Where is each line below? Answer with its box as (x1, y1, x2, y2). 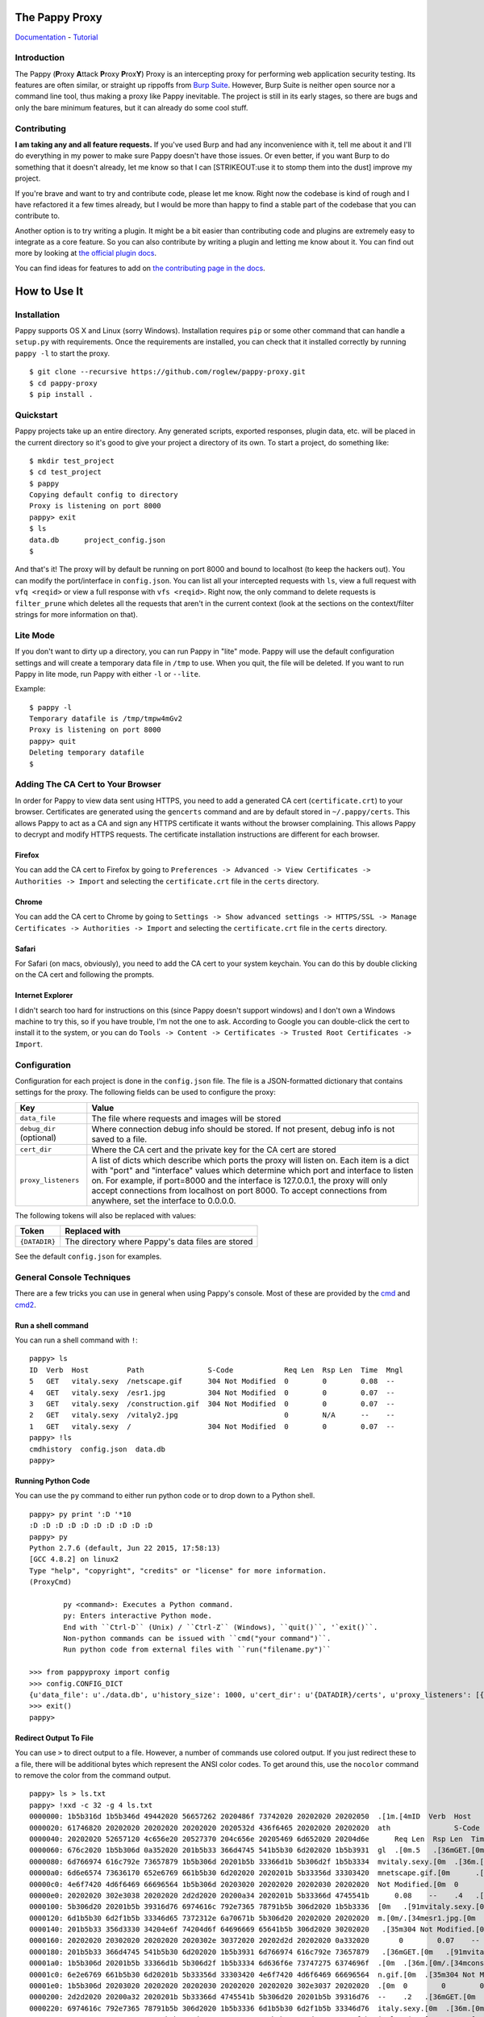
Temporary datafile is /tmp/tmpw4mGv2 (29, 714, 183, 724)
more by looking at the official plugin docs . (15, 248, 157, 258)
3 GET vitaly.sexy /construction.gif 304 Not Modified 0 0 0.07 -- (29, 1400, 395, 1409)
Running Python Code (15, 1476, 90, 1485)
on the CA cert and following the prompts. (15, 970, 155, 979)
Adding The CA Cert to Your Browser (15, 779, 161, 790)
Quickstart (15, 409, 58, 420)
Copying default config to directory (29, 491, 179, 499)
